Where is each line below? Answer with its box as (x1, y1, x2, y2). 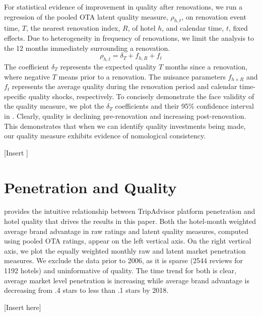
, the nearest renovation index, (26, 23, 120, 33)
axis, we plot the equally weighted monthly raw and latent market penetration (4, 245, 246, 256)
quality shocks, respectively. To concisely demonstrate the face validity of (28, 91, 254, 101)
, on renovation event (181, 11, 246, 22)
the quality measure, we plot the (4, 101, 104, 111)
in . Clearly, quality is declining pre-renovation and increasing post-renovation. (4, 110, 246, 121)
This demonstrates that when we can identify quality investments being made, (4, 120, 246, 131)
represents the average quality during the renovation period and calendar (12, 81, 237, 92)
